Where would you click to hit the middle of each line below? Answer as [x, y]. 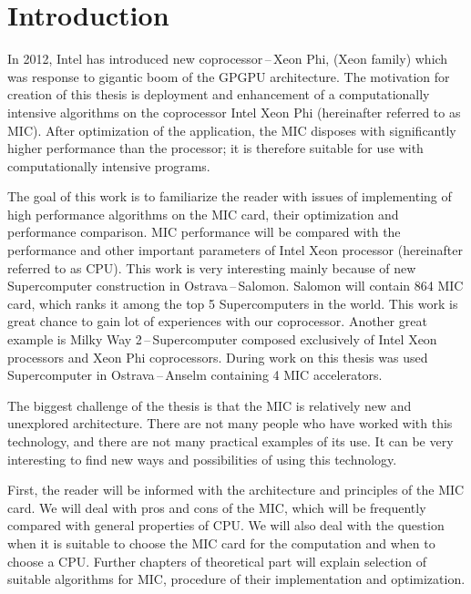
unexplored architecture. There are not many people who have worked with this [230, 423]
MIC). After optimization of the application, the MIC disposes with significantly [232, 130]
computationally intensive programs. [109, 165]
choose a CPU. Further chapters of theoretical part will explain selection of [217, 561]
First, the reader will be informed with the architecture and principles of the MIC [236, 490]
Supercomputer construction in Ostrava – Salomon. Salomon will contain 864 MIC [235, 286]
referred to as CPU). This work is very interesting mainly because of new [212, 267]
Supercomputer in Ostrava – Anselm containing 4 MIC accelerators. [195, 375]
